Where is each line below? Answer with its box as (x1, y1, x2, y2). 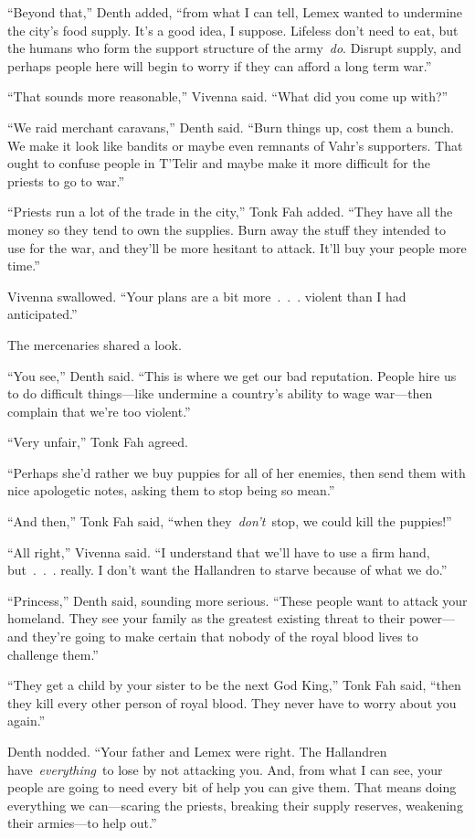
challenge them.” (7, 644, 99, 663)
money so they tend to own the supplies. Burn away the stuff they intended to (7, 219, 447, 239)
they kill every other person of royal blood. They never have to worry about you (7, 693, 457, 712)
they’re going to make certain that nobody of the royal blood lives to (32, 627, 418, 646)
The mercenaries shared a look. (7, 334, 182, 354)
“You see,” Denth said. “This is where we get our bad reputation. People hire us (7, 366, 457, 385)
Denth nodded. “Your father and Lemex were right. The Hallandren (7, 742, 387, 760)
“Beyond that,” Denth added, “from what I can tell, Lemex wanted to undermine (7, 3, 463, 21)
